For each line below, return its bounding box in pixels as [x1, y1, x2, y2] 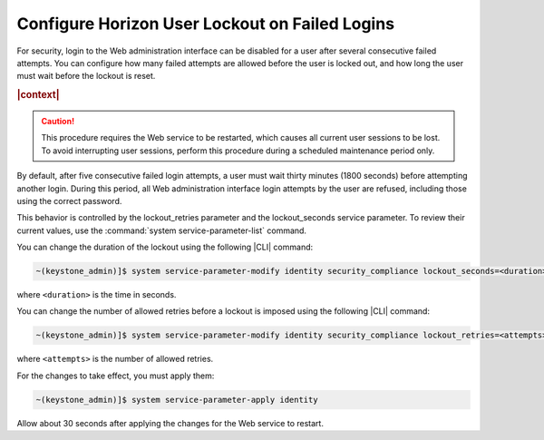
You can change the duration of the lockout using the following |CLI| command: [16, 241, 314, 253]
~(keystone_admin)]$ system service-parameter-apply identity [35, 395, 318, 405]
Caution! [41, 115, 75, 126]
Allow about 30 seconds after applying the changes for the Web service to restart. [16, 417, 324, 428]
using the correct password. [16, 195, 122, 206]
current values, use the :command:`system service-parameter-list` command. [16, 225, 307, 236]
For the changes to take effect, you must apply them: [16, 370, 215, 381]
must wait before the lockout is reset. [16, 71, 156, 82]
